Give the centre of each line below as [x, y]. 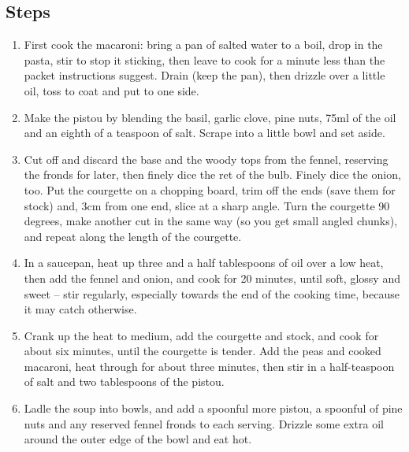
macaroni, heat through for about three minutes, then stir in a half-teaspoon [209, 366]
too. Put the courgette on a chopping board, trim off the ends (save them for [210, 189]
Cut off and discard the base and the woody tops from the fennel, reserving [206, 159]
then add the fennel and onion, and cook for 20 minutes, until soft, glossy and [212, 278]
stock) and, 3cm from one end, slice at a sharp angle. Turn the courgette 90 [207, 205]
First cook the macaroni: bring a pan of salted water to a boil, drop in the [203, 44]
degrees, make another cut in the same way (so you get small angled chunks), [211, 221]
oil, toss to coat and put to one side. [112, 90]
